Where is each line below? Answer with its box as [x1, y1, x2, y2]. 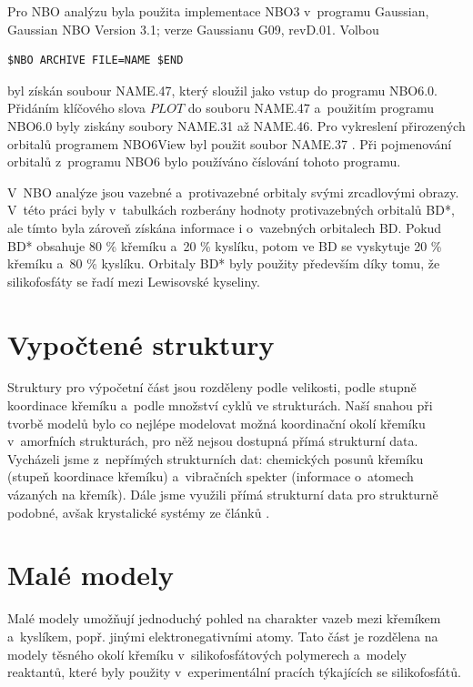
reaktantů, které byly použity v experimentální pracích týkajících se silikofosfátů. [7, 662, 461, 682]
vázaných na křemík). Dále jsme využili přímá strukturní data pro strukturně [7, 485, 438, 503]
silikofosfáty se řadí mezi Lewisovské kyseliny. [7, 271, 260, 290]
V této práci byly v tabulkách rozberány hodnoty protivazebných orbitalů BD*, [7, 200, 455, 219]
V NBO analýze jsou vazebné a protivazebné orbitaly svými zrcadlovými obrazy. [7, 182, 459, 201]
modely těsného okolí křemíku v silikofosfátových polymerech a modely [7, 644, 407, 663]
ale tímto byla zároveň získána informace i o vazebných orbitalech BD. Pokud [7, 217, 442, 237]
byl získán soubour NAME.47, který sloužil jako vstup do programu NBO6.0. [7, 80, 438, 99]
